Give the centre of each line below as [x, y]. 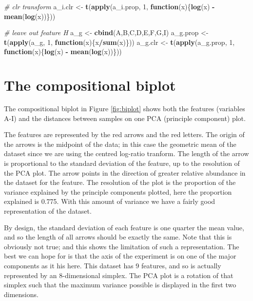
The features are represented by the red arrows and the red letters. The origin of [124, 134]
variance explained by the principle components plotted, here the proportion [118, 191]
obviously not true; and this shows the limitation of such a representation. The [122, 246]
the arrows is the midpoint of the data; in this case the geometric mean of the [120, 144]
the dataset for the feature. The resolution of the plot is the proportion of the [120, 182]
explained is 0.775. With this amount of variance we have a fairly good [110, 201]
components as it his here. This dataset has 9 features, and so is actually [113, 265]
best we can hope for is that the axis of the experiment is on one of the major [120, 256]
